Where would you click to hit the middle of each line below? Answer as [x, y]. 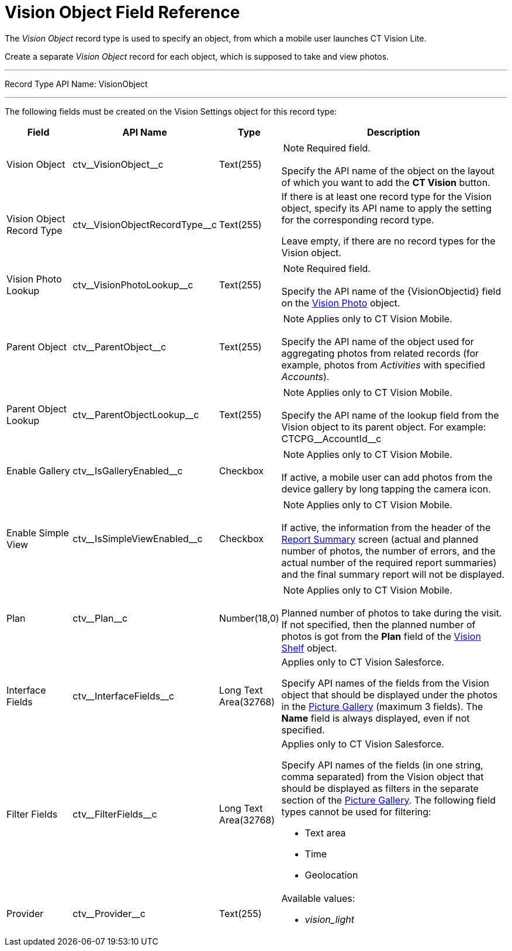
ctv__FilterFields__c [115, 814]
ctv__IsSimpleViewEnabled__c [138, 538]
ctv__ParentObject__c [120, 347]
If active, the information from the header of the [386, 527]
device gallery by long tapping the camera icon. [386, 489]
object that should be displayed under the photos [390, 695]
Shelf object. [309, 648]
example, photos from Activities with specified [383, 365]
